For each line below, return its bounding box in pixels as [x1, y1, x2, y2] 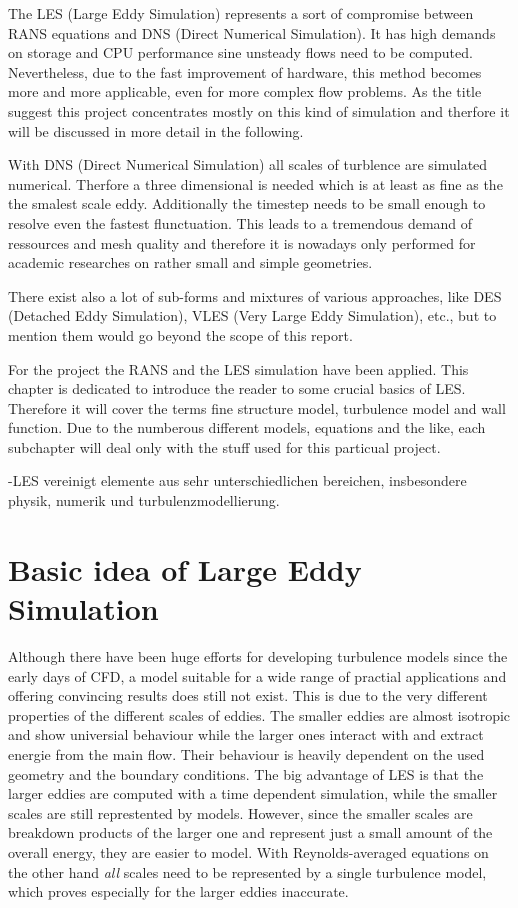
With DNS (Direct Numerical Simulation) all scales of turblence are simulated [8, 154, 488, 175]
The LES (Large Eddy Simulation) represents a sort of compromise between [8, 3, 474, 23]
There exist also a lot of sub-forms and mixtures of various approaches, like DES [8, 285, 502, 306]
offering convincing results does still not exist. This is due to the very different [8, 685, 488, 706]
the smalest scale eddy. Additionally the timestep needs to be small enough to [8, 193, 486, 214]
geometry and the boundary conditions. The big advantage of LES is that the [8, 763, 484, 784]
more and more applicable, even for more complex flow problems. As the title [8, 81, 482, 102]
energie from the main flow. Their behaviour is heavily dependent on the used [8, 743, 485, 764]
